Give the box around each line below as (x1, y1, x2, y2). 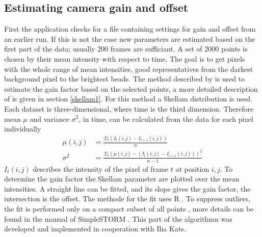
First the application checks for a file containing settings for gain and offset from (4, 23, 256, 34)
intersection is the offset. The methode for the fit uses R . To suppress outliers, (4, 193, 250, 204)
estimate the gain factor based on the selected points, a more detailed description (4, 83, 258, 94)
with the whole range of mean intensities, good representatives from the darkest (4, 63, 253, 74)
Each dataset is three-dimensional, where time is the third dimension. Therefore (4, 103, 254, 114)
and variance (30, 113, 69, 124)
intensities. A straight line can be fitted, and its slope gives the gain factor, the (4, 183, 251, 194)
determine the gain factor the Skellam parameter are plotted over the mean (4, 173, 240, 184)
